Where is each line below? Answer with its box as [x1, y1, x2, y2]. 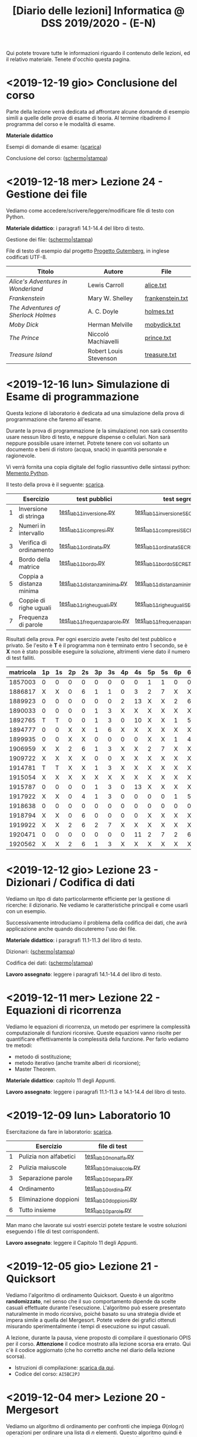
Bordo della [18, 556, 50, 563]
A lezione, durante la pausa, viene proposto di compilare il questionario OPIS [6, 1334, 191, 1341]
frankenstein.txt [144, 294, 188, 302]
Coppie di [18, 597, 46, 604]
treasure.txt [144, 350, 177, 359]
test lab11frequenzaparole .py [59, 617, 130, 625]
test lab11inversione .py [59, 508, 116, 517]
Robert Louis [87, 347, 123, 355]
